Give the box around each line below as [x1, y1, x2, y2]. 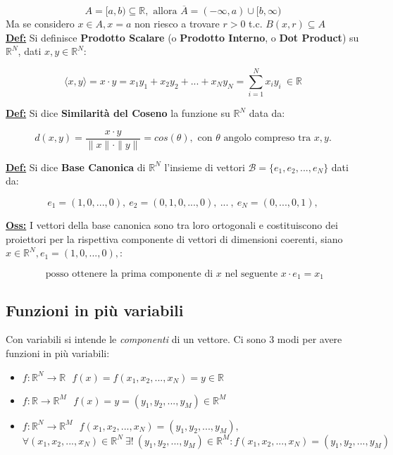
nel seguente [225, 268, 278, 279]
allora [153, 6, 177, 17]
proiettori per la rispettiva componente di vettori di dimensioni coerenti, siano [6, 231, 343, 246]
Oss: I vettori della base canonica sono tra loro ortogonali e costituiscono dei [6, 217, 338, 232]
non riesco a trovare [135, 16, 220, 31]
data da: [249, 106, 285, 120]
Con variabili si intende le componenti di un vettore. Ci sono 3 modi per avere [6, 332, 342, 347]
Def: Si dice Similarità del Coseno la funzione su [6, 106, 230, 120]
